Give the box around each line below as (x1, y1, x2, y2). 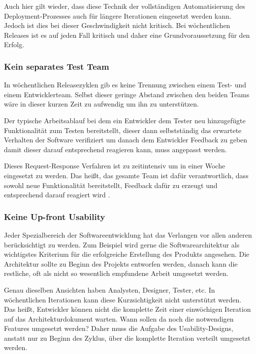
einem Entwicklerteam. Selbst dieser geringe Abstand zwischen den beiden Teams (4, 89, 250, 99)
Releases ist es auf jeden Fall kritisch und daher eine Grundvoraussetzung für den (4, 29, 250, 40)
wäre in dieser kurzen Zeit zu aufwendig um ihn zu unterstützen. (4, 99, 199, 109)
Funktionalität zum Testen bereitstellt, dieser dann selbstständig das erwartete (4, 125, 242, 135)
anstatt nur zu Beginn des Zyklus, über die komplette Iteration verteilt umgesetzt (4, 332, 251, 343)
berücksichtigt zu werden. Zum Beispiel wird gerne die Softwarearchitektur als (4, 239, 240, 249)
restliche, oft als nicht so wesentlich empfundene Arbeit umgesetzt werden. (4, 268, 228, 278)
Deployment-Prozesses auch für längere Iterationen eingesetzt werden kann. (4, 10, 231, 21)
